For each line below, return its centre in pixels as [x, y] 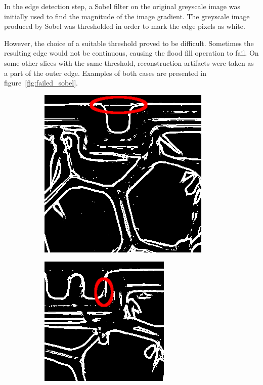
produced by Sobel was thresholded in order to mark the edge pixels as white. [125, 26]
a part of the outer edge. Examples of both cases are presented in [105, 73]
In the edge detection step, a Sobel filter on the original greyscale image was [122, 6]
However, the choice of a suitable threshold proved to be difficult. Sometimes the [129, 43]
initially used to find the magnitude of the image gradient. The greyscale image [127, 16]
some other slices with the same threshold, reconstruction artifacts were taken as [129, 62]
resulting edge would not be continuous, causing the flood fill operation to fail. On [131, 53]
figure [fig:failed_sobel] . [41, 83]
